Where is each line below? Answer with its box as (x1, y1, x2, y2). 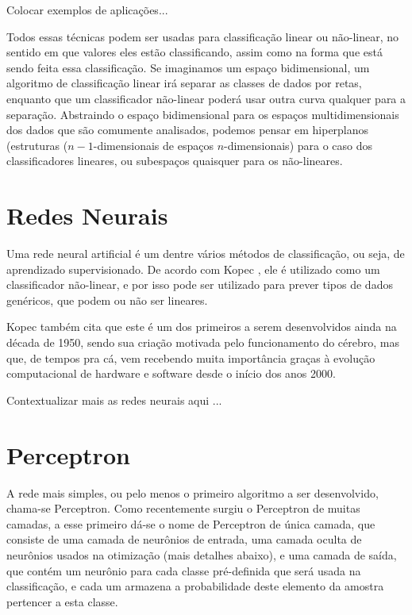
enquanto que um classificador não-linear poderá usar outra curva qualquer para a (6, 90, 406, 106)
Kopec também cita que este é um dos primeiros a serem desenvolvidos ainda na (6, 318, 397, 335)
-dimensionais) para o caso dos (224, 136, 373, 153)
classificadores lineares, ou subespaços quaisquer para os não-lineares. (6, 152, 343, 169)
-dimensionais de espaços (93, 136, 214, 153)
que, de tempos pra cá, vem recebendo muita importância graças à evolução (6, 349, 375, 366)
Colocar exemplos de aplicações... (6, 2, 168, 17)
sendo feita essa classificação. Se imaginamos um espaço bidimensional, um (6, 59, 370, 75)
